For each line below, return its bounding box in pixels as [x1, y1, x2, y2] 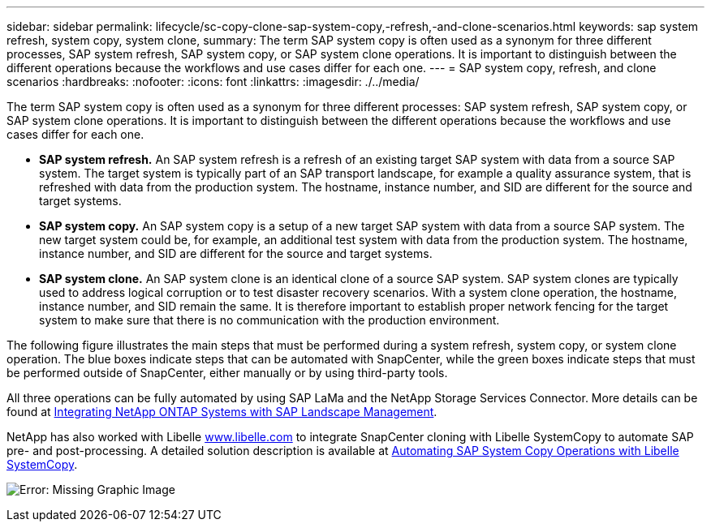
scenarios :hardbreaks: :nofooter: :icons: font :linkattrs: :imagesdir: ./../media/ [6, 75, 420, 88]
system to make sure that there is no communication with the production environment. [39, 313, 500, 327]
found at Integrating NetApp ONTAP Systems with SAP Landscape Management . [6, 405, 437, 419]
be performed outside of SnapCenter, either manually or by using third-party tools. [6, 366, 448, 380]
